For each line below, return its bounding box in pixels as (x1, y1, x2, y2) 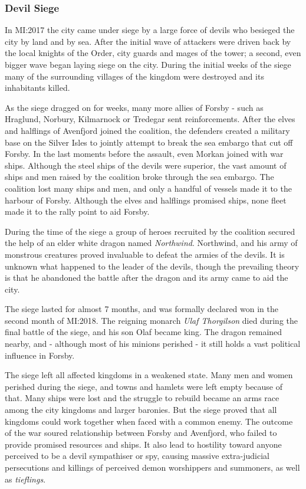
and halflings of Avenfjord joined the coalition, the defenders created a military (5, 124, 290, 136)
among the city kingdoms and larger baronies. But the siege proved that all (5, 403, 277, 416)
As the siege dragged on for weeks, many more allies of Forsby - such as (5, 101, 264, 113)
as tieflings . (5, 472, 46, 485)
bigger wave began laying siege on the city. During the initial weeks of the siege (5, 58, 291, 70)
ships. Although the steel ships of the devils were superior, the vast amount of (5, 159, 287, 171)
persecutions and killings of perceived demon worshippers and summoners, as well (5, 461, 300, 473)
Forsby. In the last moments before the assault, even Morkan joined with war (5, 147, 284, 160)
